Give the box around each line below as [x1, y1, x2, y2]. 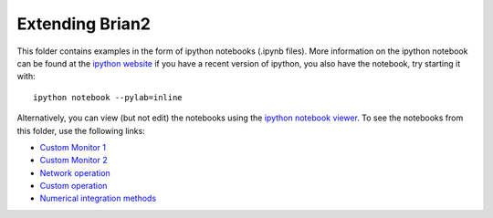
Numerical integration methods [39, 192, 157, 204]
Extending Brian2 [16, 14, 151, 34]
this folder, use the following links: [16, 125, 145, 136]
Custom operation [39, 181, 108, 192]
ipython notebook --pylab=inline [33, 92, 183, 102]
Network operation [39, 167, 111, 178]
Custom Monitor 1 [39, 141, 107, 152]
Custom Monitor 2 [39, 155, 109, 166]
